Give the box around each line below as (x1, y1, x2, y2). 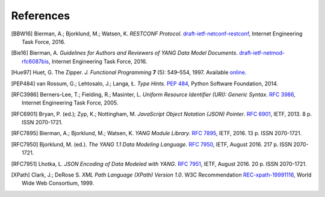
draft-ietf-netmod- (238, 49, 285, 56)
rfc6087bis (22, 58, 49, 65)
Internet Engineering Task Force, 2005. (22, 99, 119, 106)
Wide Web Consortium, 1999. (22, 180, 94, 187)
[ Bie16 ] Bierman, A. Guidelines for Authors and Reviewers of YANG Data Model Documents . (11, 49, 238, 56)
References (11, 9, 70, 22)
